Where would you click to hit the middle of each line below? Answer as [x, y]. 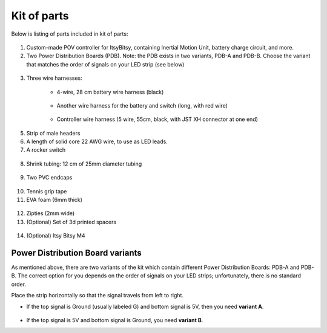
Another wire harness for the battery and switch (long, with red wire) [142, 105]
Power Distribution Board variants [76, 253]
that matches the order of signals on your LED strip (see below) [105, 64]
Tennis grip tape [47, 191]
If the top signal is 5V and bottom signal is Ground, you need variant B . [115, 320]
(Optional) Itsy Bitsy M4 [56, 236]
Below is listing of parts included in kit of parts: [70, 34]
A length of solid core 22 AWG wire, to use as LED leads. [97, 141]
